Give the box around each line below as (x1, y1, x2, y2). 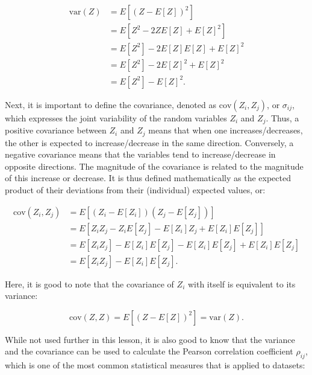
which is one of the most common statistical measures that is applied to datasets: (5, 359, 305, 371)
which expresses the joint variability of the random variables (5, 111, 227, 124)
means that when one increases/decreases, (148, 124, 303, 136)
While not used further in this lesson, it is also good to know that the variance (5, 333, 295, 345)
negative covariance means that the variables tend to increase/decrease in (5, 148, 276, 161)
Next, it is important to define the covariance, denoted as (5, 98, 216, 111)
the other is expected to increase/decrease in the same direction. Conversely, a (5, 136, 294, 149)
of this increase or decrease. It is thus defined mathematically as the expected (5, 171, 291, 184)
